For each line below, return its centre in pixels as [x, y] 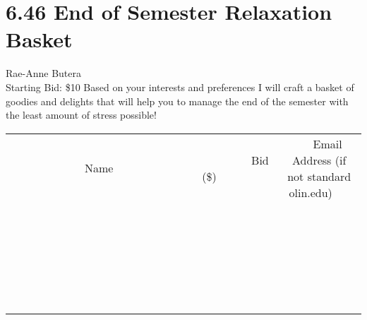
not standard [319, 176]
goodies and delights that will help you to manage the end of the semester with [177, 101]
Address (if [319, 160]
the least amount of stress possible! [81, 115]
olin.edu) [311, 192]
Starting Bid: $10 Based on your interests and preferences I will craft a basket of [180, 87]
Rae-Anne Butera [43, 73]
